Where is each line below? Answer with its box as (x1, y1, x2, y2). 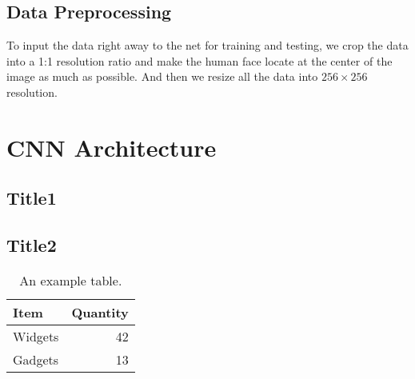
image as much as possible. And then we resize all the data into (6, 68, 318, 85)
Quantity (71, 302, 129, 321)
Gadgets (13, 349, 59, 369)
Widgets (13, 326, 59, 345)
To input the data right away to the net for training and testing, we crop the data (6, 37, 409, 54)
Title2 (6, 233, 57, 257)
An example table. (19, 270, 122, 289)
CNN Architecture (6, 130, 217, 163)
